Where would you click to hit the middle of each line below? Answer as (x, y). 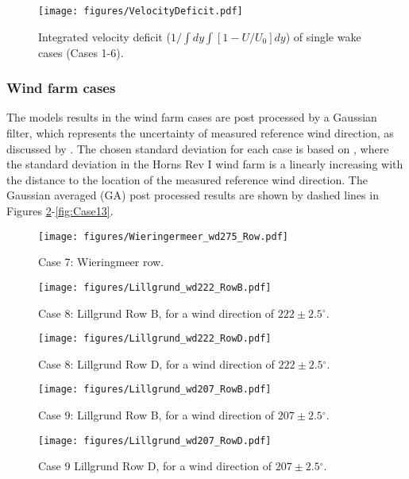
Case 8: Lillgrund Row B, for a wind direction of (156, 313)
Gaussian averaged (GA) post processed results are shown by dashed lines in (193, 195)
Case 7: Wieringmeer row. (101, 262)
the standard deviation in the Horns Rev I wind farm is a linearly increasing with (205, 164)
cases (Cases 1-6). (81, 52)
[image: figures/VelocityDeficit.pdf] (141, 11)
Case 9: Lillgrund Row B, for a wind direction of (156, 415)
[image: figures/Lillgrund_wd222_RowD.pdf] (155, 339)
